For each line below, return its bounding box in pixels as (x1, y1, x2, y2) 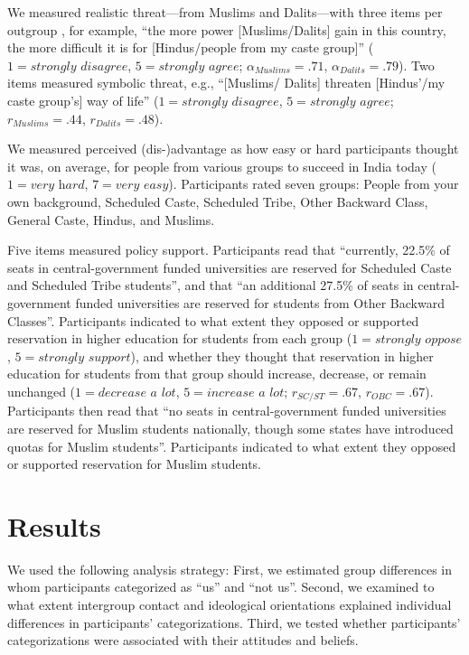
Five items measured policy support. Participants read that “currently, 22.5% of (7, 240, 450, 259)
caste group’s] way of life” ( (7, 90, 159, 109)
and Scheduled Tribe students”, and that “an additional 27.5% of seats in (7, 276, 414, 295)
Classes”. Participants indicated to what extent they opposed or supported (7, 311, 419, 330)
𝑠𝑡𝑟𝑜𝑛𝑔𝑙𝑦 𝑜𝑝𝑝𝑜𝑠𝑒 (374, 333, 463, 347)
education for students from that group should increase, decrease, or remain (7, 364, 427, 383)
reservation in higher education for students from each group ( (7, 329, 352, 348)
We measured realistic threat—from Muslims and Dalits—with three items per (7, 3, 443, 21)
